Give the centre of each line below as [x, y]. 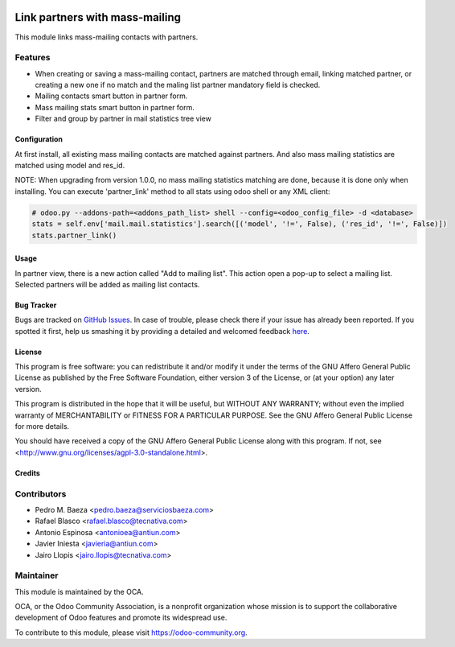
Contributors [41, 493]
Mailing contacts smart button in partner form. [111, 96]
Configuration [39, 139]
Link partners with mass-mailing [98, 17]
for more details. [42, 427]
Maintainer [37, 575]
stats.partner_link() [74, 235]
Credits [27, 473]
